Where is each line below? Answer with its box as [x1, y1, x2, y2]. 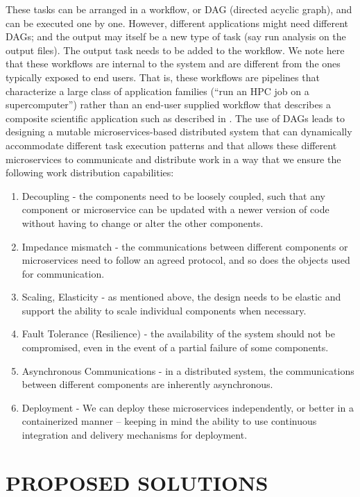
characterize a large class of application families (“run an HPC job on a [6, 83, 309, 98]
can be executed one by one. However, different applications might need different [6, 15, 349, 30]
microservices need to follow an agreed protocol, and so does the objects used [22, 253, 350, 267]
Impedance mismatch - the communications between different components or [22, 239, 348, 253]
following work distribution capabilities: [6, 165, 174, 180]
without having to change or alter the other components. [22, 215, 264, 230]
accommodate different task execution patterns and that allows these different [6, 137, 337, 152]
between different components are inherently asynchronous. [22, 377, 273, 391]
